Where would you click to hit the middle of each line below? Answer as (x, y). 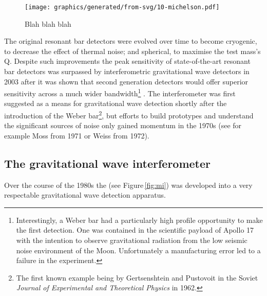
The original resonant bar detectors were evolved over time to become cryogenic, (131, 41)
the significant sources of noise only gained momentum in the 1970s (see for (123, 125)
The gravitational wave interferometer (108, 163)
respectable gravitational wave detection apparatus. (85, 195)
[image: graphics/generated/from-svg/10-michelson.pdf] (122, 7)
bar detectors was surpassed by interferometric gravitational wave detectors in (127, 71)
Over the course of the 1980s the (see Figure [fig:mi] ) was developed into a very (128, 185)
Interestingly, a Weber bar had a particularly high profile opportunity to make (139, 220)
